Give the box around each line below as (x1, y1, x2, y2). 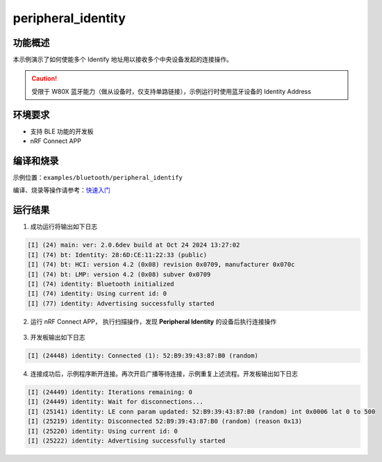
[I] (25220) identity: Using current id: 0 (27, 427, 178, 435)
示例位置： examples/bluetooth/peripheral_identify (13, 174, 183, 182)
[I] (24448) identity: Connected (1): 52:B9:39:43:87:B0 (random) (27, 352, 258, 360)
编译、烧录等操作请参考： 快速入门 (13, 186, 110, 195)
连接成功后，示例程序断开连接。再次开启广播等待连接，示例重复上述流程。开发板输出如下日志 (30, 370, 298, 378)
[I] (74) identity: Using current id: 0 (27, 290, 167, 298)
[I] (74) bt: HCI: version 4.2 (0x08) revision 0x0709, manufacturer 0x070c (27, 261, 295, 269)
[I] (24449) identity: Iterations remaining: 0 (27, 388, 192, 396)
